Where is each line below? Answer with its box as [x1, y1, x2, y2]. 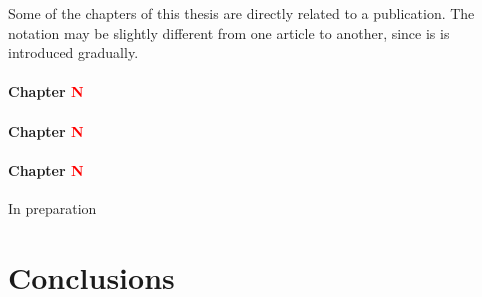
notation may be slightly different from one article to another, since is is [8, 22, 450, 43]
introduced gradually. [8, 42, 139, 63]
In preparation [8, 197, 97, 218]
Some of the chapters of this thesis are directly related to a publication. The [8, 3, 475, 23]
